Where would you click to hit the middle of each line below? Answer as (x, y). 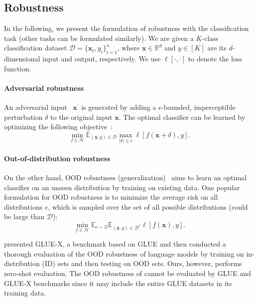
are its (217, 48)
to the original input (81, 117)
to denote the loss (215, 59)
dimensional (22, 59)
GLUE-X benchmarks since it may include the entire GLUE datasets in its (118, 283)
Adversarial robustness (44, 88)
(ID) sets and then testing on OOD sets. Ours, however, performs (142, 263)
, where (129, 48)
